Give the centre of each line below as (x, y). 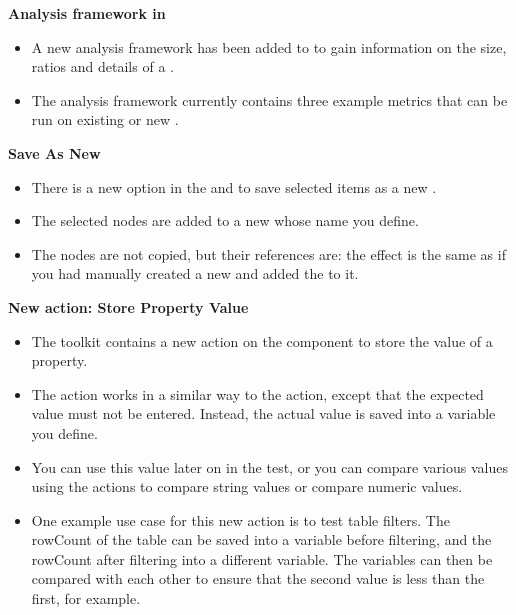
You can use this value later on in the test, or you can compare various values (269, 466)
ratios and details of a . (102, 66)
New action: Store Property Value (128, 306)
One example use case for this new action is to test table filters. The (240, 519)
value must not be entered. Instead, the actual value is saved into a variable (263, 413)
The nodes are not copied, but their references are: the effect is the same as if (268, 253)
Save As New (54, 152)
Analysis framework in (87, 13)
